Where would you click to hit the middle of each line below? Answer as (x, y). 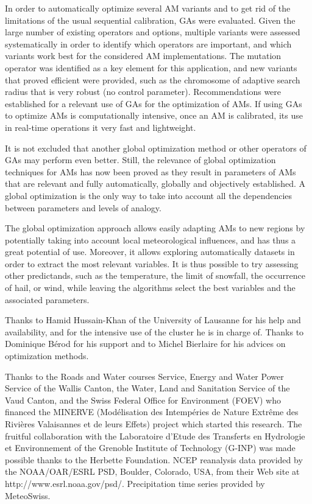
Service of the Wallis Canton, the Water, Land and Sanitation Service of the (147, 388)
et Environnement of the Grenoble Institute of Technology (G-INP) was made (150, 448)
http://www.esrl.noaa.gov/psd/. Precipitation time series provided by (135, 483)
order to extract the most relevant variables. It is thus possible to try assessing (152, 263)
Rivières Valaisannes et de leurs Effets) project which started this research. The (154, 424)
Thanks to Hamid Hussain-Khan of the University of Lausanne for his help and (153, 320)
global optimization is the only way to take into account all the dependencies (149, 195)
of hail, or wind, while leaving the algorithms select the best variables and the (150, 288)
